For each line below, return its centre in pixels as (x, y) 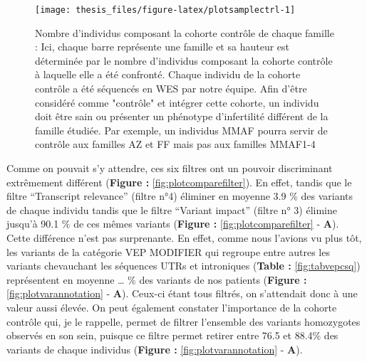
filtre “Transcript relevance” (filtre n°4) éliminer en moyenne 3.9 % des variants (180, 196)
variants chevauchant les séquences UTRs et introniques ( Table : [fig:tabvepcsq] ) (183, 266)
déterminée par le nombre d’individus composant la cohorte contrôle (184, 60)
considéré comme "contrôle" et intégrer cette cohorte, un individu (177, 102)
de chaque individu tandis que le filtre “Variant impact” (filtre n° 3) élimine (172, 209)
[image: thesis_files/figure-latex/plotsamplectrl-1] (165, 10)
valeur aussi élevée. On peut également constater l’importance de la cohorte (172, 307)
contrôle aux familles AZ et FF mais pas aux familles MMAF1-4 (175, 144)
